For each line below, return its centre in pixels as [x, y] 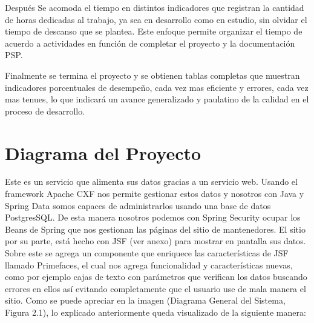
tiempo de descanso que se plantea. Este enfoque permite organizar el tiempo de [154, 31]
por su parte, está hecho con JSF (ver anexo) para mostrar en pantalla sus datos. [155, 241]
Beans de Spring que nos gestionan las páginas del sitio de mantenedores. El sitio [155, 229]
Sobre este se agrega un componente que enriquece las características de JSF [147, 253]
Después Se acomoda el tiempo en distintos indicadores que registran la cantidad [155, 7]
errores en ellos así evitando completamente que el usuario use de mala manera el [155, 288]
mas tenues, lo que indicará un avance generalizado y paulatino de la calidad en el [157, 99]
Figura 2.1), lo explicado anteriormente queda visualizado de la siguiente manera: [155, 312]
